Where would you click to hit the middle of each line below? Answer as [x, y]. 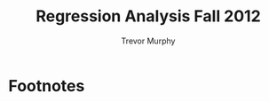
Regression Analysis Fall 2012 [148, 16]
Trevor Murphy [148, 41]
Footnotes [47, 85]
